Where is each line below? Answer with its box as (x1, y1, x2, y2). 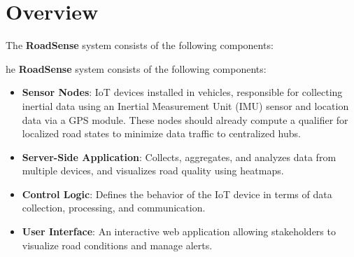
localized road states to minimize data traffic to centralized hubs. (22, 126, 301, 141)
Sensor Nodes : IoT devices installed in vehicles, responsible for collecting (22, 85, 343, 99)
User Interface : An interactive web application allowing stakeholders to (22, 224, 336, 239)
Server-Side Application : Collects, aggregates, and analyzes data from (22, 149, 337, 164)
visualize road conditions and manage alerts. (22, 237, 213, 252)
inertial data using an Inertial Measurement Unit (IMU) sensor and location (22, 98, 349, 113)
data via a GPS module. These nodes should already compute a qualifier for (22, 112, 348, 127)
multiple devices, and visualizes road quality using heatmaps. (22, 163, 284, 178)
